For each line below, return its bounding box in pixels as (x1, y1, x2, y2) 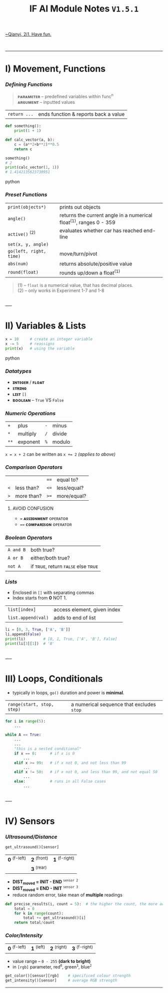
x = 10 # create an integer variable (5, 337, 93, 342)
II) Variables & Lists (5, 320, 86, 332)
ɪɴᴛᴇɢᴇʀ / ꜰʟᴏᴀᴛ (12, 379, 44, 386)
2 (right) (49, 944, 67, 952)
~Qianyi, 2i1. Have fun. (5, 31, 51, 38)
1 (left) (30, 944, 45, 952)
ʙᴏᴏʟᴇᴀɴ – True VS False (12, 397, 64, 403)
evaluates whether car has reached (59, 227, 142, 234)
